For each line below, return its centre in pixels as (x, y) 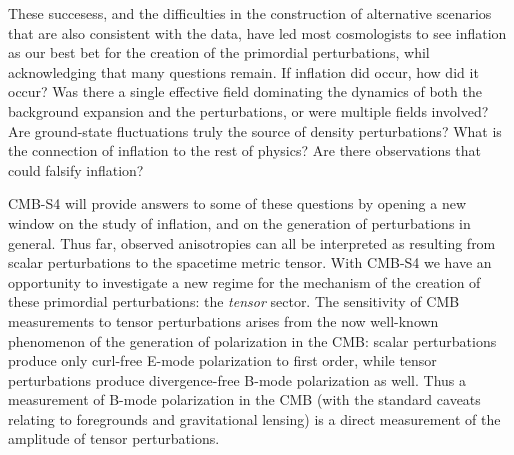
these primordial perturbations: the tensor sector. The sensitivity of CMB (234, 301)
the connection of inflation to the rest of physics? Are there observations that (245, 150)
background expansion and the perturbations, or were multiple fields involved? (248, 110)
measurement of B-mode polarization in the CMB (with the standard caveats (244, 399)
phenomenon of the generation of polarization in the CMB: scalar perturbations (252, 340)
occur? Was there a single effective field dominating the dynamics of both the (245, 91)
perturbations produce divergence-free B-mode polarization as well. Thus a (237, 379)
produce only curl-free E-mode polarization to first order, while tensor (222, 360)
